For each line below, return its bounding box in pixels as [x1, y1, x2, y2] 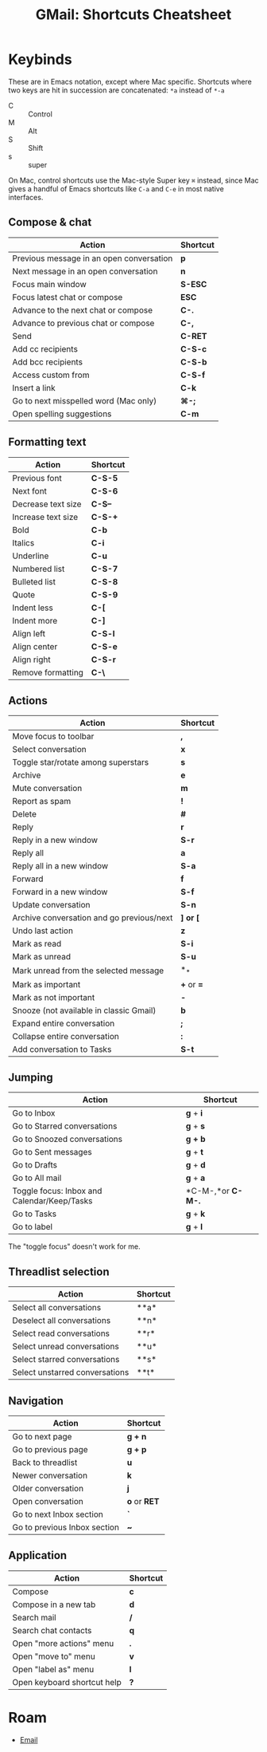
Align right [12, 654, 51, 665]
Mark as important [12, 978, 81, 990]
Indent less [12, 602, 53, 613]
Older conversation [12, 1483, 84, 1494]
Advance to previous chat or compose [12, 317, 155, 329]
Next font [12, 485, 48, 496]
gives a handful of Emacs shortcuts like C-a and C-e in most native [8, 183, 224, 193]
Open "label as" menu [12, 1663, 95, 1675]
